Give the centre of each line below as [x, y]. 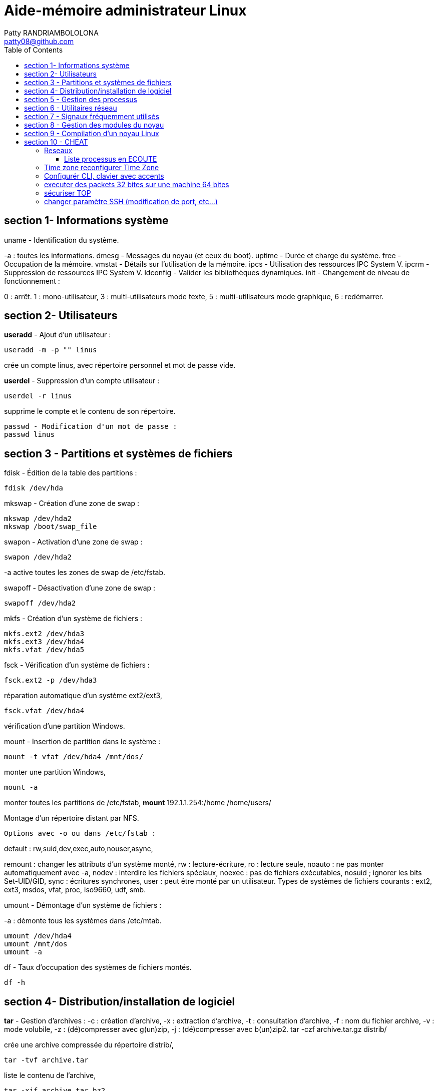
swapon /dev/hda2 [38, 557]
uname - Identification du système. [62, 240]
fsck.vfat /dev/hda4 [44, 711]
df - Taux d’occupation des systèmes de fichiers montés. [98, 967]
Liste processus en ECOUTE [111, 159]
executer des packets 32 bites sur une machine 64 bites [137, 184]
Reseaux [58, 150]
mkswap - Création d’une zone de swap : [72, 503]
